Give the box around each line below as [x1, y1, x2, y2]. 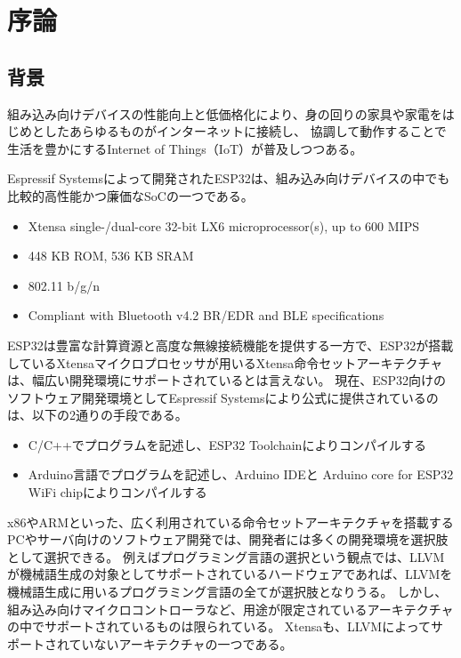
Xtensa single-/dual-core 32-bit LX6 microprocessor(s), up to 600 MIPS [28, 216, 419, 235]
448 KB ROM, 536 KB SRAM [28, 246, 194, 265]
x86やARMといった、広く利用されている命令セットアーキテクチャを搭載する [7, 512, 454, 531]
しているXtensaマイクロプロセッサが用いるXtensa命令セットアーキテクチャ [7, 353, 443, 372]
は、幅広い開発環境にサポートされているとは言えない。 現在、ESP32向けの [7, 371, 447, 389]
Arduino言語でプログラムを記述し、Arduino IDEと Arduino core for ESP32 [28, 465, 454, 484]
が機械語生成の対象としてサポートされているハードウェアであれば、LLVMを [7, 565, 453, 583]
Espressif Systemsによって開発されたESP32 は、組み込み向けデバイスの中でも [7, 169, 450, 188]
